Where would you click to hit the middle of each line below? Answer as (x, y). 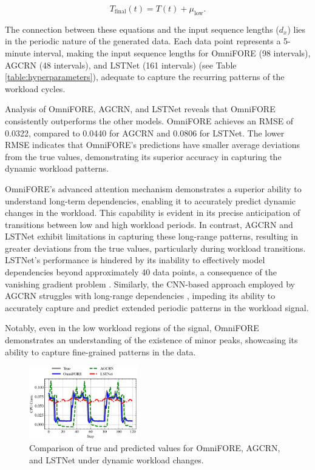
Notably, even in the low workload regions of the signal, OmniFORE (132, 328)
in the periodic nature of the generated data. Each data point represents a (143, 41)
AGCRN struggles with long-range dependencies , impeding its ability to (140, 296)
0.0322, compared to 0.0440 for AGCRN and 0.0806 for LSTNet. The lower (145, 133)
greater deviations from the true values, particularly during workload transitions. (155, 248)
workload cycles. (35, 88)
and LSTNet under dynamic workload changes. (117, 459)
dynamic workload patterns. (57, 168)
